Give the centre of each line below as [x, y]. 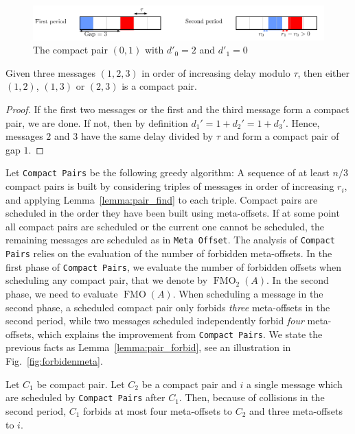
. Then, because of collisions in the [252, 397]
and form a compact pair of [281, 136]
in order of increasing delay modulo [216, 72]
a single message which [294, 384]
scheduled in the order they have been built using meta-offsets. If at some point [173, 213]
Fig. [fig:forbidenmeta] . [54, 361]
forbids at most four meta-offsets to [158, 410]
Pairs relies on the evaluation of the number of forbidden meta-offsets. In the [169, 253]
